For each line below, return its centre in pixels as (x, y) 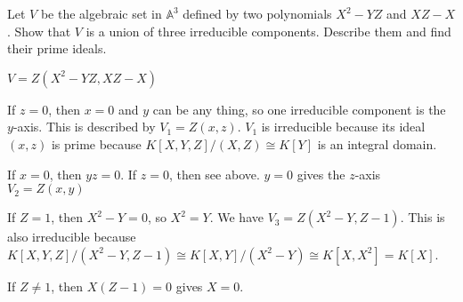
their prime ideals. (57, 48)
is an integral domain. (377, 143)
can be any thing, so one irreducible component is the (299, 109)
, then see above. (214, 174)
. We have (236, 217)
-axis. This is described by (84, 127)
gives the (321, 174)
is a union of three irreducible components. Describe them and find (268, 31)
